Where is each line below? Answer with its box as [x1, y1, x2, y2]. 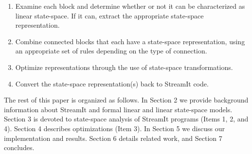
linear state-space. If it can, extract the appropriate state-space [15, 10, 204, 20]
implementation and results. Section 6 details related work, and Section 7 [4, 133, 222, 143]
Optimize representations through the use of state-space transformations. [15, 62, 233, 72]
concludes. [4, 142, 35, 153]
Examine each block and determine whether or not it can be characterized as [15, 1, 245, 11]
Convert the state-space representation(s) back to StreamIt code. [15, 78, 209, 88]
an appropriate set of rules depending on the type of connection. [15, 46, 207, 56]
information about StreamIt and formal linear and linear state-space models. [4, 104, 233, 114]
